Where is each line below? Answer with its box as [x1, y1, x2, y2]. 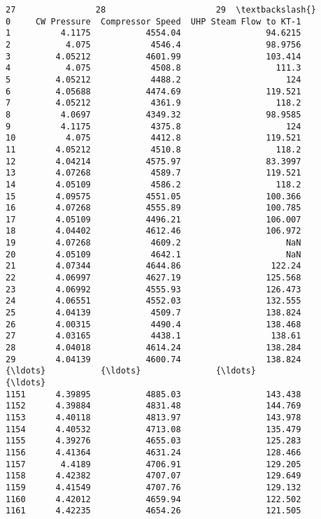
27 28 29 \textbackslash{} [6, 5, 316, 15]
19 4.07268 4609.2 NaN [6, 238, 301, 248]
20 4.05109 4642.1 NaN [6, 249, 301, 259]
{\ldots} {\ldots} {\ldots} [6, 366, 256, 376]
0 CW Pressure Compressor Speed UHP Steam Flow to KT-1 [6, 16, 301, 27]
